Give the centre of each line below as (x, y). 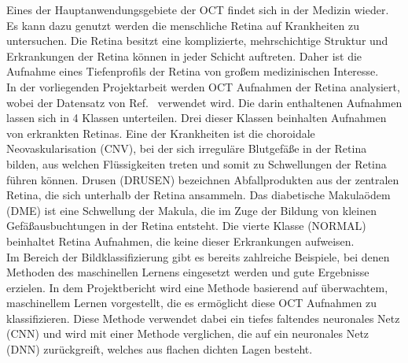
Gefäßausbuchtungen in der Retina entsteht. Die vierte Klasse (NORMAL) (186, 226)
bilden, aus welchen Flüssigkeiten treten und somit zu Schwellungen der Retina (197, 163)
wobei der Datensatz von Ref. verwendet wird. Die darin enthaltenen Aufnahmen (204, 102)
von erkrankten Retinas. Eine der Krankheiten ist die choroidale (161, 133)
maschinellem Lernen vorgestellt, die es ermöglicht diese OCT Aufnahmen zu (192, 303)
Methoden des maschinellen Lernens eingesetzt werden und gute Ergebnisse (188, 272)
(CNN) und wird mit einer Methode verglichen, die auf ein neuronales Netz (188, 333)
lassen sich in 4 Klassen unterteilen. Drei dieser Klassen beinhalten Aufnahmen (197, 118)
